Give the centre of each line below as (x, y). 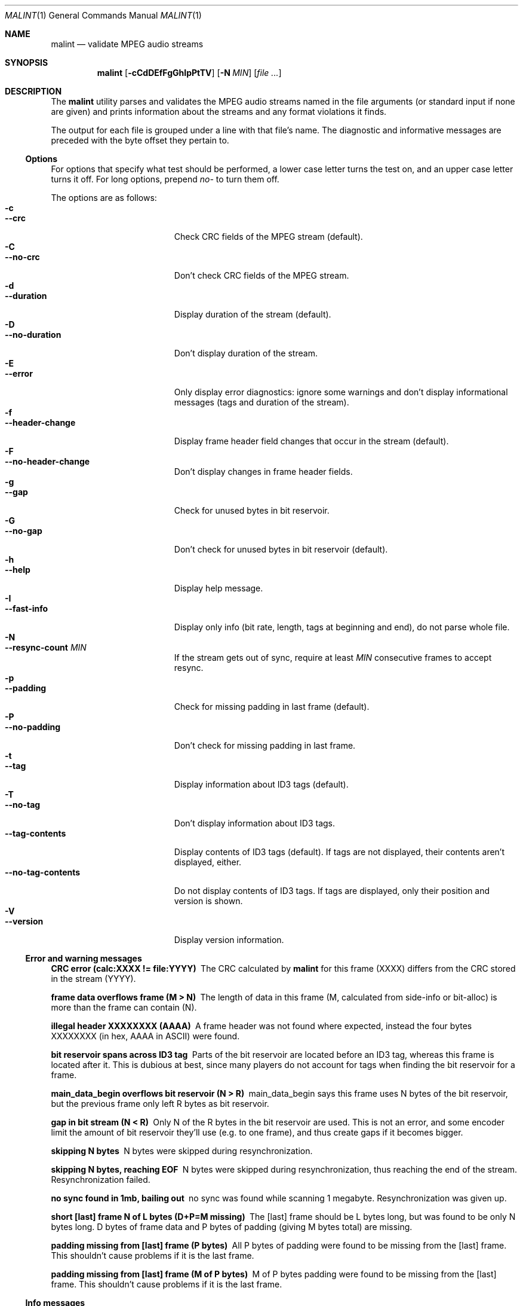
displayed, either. (208, 862)
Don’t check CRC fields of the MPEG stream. (261, 275)
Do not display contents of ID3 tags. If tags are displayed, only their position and (332, 891)
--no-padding (33, 727)
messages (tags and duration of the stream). (261, 402)
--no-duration (33, 335)
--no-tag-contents (43, 872)
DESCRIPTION (33, 91)
